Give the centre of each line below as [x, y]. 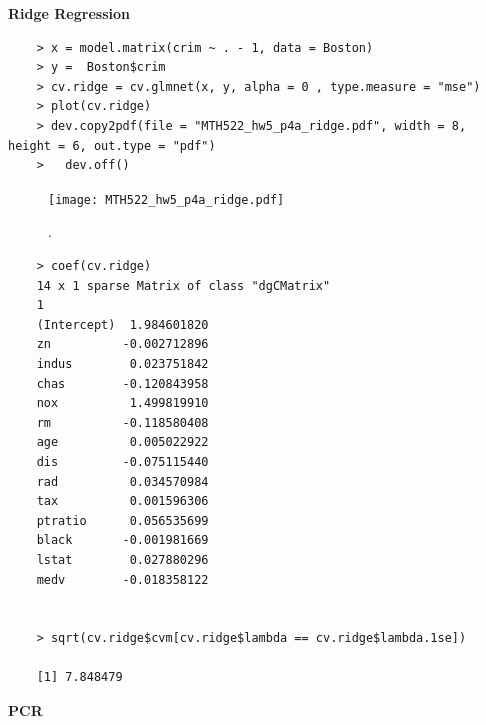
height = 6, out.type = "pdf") [112, 145]
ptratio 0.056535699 [122, 520]
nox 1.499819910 [122, 403]
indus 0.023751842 [122, 363]
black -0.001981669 [122, 540]
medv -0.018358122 [122, 579]
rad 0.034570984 [122, 481]
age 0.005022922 [122, 442]
